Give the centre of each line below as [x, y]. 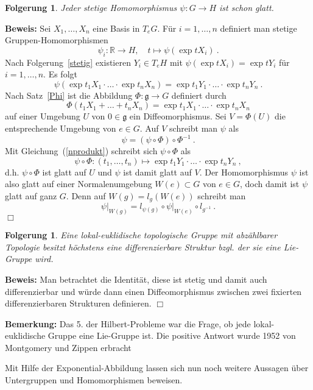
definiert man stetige [258, 28]
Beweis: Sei [28, 28]
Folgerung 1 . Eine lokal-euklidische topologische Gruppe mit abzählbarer [141, 235]
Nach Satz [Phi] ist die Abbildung [69, 95]
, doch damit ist [269, 184]
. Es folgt [60, 74]
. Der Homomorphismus [244, 172]
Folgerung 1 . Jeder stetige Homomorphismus [91, 7]
